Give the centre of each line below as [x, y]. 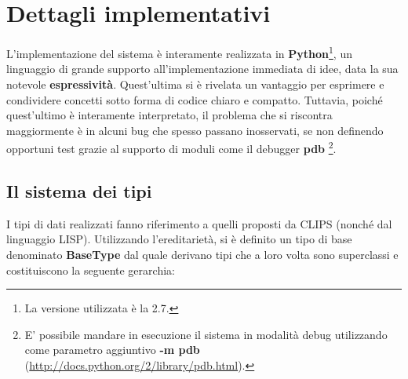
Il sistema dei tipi [79, 190]
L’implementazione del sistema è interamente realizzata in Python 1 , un [179, 52]
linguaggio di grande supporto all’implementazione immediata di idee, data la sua [202, 69]
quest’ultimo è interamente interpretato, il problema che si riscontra [169, 115]
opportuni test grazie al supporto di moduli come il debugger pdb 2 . [171, 147]
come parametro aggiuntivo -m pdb [112, 350]
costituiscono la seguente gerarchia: [91, 270]
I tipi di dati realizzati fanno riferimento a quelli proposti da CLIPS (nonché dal [199, 223]
